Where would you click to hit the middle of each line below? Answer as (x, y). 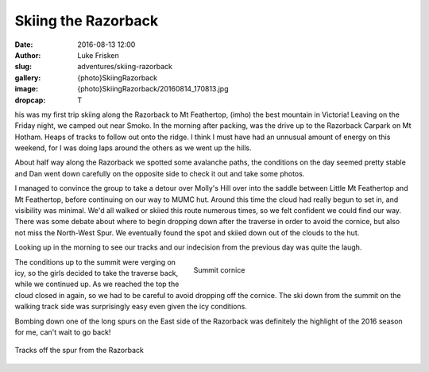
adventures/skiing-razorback (125, 67)
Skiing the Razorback (87, 21)
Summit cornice (219, 270)
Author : (28, 55)
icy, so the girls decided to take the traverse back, (97, 273)
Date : (24, 45)
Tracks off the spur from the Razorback (79, 351)
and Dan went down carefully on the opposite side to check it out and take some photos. (160, 173)
